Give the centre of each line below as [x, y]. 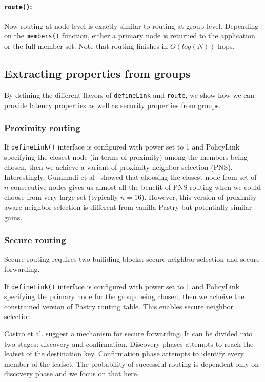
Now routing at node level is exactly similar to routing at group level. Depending [131, 25]
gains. [13, 217]
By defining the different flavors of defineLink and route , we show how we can [129, 94]
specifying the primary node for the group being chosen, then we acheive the [124, 296]
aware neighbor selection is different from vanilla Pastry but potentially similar [128, 207]
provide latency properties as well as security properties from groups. [113, 105]
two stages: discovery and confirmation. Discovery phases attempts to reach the [129, 343]
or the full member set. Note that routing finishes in [86, 46]
